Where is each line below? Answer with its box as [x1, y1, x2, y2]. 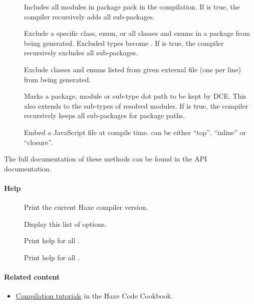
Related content [4, 272, 60, 282]
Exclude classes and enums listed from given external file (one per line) [24, 64, 242, 74]
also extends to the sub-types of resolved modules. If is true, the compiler [24, 100, 249, 111]
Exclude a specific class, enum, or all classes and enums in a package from [24, 28, 251, 38]
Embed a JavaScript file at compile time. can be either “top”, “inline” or [24, 127, 246, 137]
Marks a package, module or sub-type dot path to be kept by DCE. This [24, 91, 247, 101]
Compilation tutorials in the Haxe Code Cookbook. [15, 291, 173, 301]
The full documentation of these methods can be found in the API [4, 153, 207, 164]
